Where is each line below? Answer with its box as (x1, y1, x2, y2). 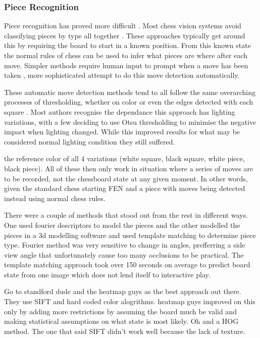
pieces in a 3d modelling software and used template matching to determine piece (4, 229, 256, 240)
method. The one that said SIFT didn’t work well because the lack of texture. (4, 325, 245, 336)
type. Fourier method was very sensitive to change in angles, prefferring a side (4, 239, 245, 250)
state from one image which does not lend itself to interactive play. (4, 269, 211, 279)
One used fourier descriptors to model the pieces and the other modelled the (4, 219, 240, 230)
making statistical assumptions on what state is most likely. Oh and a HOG (4, 316, 239, 326)
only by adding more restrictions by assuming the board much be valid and (4, 306, 237, 316)
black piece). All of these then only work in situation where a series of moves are (4, 163, 253, 173)
